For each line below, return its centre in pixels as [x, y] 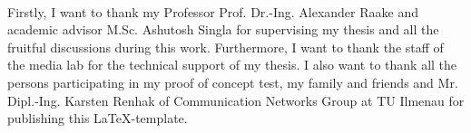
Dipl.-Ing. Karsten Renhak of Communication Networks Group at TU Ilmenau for [236, 100]
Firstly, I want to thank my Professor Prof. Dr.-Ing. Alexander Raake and [213, 11]
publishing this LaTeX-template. [98, 118]
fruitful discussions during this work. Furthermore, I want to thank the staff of [226, 47]
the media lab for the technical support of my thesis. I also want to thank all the [232, 65]
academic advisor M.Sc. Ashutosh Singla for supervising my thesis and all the [223, 29]
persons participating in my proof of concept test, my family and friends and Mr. [233, 82]
